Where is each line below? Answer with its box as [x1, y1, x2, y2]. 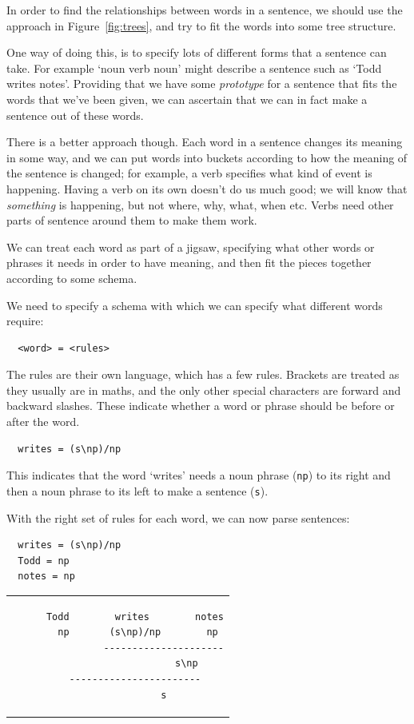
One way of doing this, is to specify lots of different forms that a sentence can [6, 44, 387, 61]
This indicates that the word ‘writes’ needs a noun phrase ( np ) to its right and [6, 467, 391, 483]
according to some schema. [6, 269, 137, 286]
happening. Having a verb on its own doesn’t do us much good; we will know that [6, 180, 408, 197]
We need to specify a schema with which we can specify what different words [6, 296, 383, 313]
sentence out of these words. [6, 106, 144, 123]
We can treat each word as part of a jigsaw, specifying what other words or [6, 238, 375, 255]
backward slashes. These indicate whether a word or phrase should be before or [6, 397, 395, 414]
